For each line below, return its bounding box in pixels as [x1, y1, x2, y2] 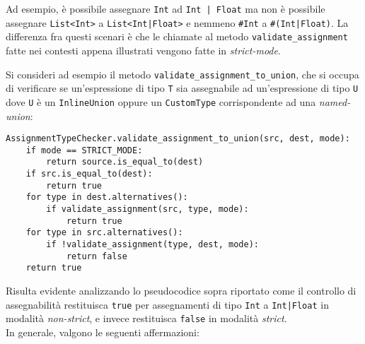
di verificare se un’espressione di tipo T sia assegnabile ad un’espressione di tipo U [6, 81, 359, 95]
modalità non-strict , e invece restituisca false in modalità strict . [6, 311, 287, 326]
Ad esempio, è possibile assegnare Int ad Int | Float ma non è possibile [6, 1, 325, 16]
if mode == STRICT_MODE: [25, 145, 143, 155]
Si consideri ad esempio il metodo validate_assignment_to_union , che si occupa [6, 66, 359, 81]
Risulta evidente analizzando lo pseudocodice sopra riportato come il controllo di [6, 283, 357, 297]
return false [66, 251, 127, 261]
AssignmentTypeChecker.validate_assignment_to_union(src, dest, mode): [6, 134, 350, 144]
